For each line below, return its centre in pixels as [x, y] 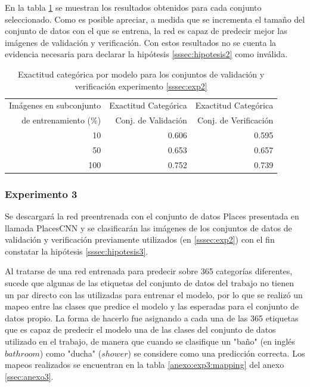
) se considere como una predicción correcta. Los [216, 353]
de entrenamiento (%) [61, 120]
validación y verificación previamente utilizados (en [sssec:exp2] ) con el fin [140, 239]
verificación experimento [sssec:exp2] [141, 86]
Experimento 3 [41, 194]
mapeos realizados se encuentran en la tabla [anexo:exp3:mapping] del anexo [145, 365]
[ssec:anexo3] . [29, 376]
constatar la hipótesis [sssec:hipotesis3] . [77, 251]
